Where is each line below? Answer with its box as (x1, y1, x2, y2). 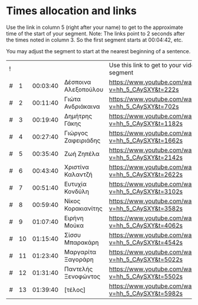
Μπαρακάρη (64, 238, 99, 246)
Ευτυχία (64, 180, 87, 188)
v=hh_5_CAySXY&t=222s (108, 85, 179, 93)
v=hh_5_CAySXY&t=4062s (108, 221, 183, 229)
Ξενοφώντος (64, 272, 101, 280)
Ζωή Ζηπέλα (64, 150, 100, 158)
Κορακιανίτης (64, 204, 103, 212)
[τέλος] (64, 285, 86, 294)
